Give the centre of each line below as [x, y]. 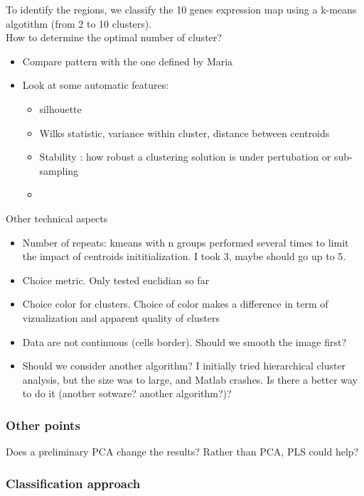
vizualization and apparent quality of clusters [121, 317]
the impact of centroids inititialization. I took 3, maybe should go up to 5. [184, 256]
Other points [43, 425]
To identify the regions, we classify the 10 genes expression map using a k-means [181, 9]
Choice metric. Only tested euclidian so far [116, 280]
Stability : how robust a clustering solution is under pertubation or [185, 157]
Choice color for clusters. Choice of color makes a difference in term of [175, 304]
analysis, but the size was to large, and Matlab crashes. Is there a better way [190, 379]
